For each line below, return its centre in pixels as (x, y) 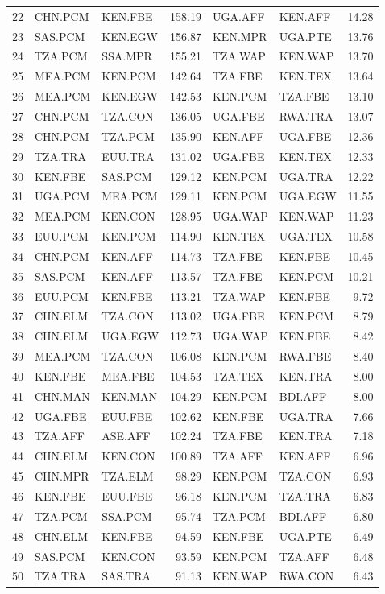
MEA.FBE (128, 375)
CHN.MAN (62, 396)
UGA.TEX (306, 236)
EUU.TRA (128, 156)
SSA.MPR (127, 56)
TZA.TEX (238, 375)
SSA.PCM (127, 516)
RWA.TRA (306, 115)
